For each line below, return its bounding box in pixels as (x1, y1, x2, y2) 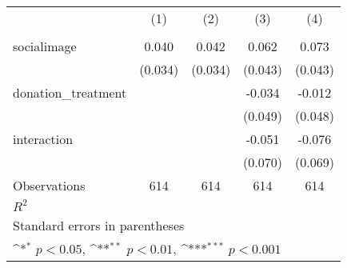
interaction (13, 130, 74, 148)
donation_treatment (13, 83, 127, 102)
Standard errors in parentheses (13, 216, 185, 234)
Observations (13, 176, 86, 194)
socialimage (13, 37, 77, 55)
